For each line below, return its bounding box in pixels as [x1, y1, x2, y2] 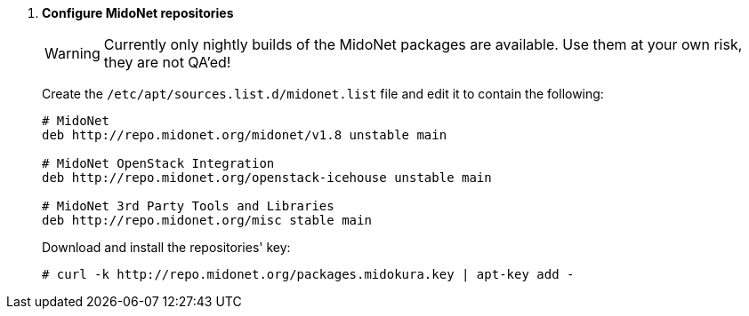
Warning [44, 44, 101, 62]
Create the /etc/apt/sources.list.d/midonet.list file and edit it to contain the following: [42, 86, 604, 101]
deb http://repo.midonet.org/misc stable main [42, 213, 372, 227]
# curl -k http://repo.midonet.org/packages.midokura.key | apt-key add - [42, 267, 575, 281]
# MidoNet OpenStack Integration [42, 156, 275, 170]
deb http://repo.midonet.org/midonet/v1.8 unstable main [42, 128, 447, 142]
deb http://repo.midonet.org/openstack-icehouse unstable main [42, 170, 492, 185]
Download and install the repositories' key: [42, 240, 291, 255]
